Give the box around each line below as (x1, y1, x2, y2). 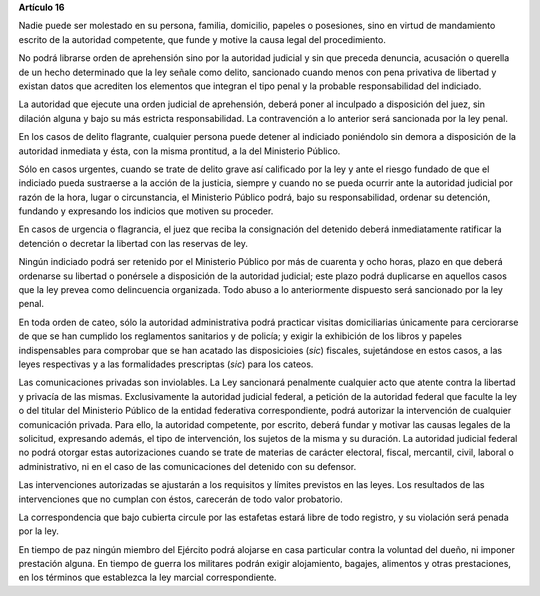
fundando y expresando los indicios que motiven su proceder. (18, 205, 274, 217)
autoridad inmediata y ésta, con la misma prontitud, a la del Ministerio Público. (18, 145, 341, 157)
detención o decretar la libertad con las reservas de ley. (18, 237, 249, 249)
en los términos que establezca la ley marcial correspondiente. (18, 571, 277, 584)
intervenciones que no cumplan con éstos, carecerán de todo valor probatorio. (18, 493, 344, 505)
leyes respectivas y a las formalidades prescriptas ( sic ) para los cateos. (18, 358, 314, 370)
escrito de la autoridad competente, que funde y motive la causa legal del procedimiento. (18, 33, 387, 45)
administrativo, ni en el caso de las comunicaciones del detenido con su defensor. (18, 460, 357, 472)
